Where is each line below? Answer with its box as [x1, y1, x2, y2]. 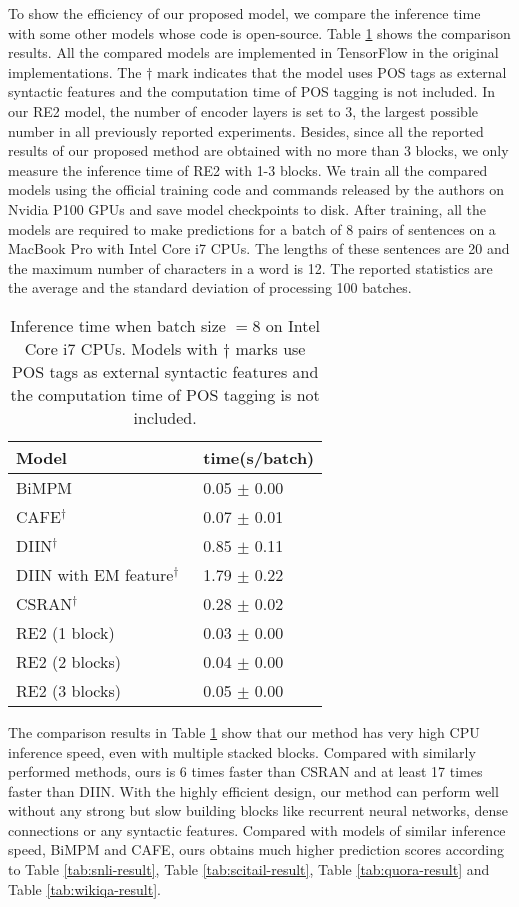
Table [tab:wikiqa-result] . [8, 878, 161, 899]
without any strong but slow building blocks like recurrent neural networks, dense [8, 800, 508, 821]
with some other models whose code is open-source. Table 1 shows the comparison [8, 22, 511, 43]
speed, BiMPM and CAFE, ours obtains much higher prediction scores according [8, 839, 505, 860]
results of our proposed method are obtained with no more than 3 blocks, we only [8, 140, 509, 161]
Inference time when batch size [10, 313, 226, 337]
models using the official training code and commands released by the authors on [8, 179, 504, 200]
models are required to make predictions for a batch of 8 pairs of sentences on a [8, 218, 496, 239]
